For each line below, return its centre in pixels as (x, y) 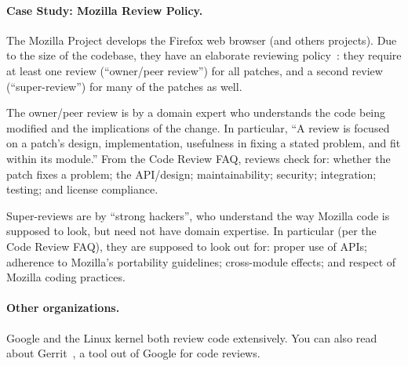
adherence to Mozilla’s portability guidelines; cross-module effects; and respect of (201, 261)
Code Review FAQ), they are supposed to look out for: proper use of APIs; (187, 246)
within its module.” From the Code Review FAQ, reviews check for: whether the (199, 158)
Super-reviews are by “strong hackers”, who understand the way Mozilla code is (198, 215)
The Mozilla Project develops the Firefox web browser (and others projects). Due (202, 40)
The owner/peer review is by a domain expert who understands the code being (196, 112)
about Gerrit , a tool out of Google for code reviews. (133, 353)
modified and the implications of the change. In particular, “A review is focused (198, 127)
